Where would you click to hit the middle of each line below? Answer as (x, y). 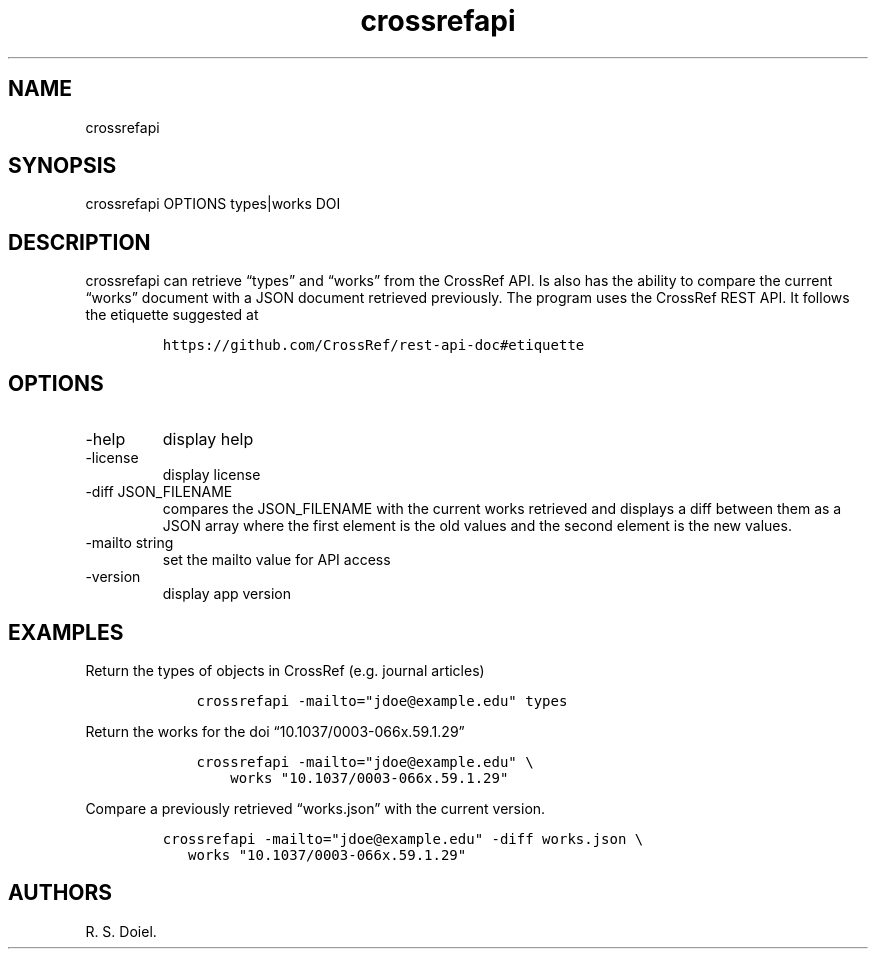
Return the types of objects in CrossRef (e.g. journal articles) (285, 670)
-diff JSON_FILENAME (159, 492)
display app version (226, 594)
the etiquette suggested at (172, 315)
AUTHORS (60, 893)
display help (208, 439)
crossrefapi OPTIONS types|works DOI (213, 204)
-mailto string (129, 543)
